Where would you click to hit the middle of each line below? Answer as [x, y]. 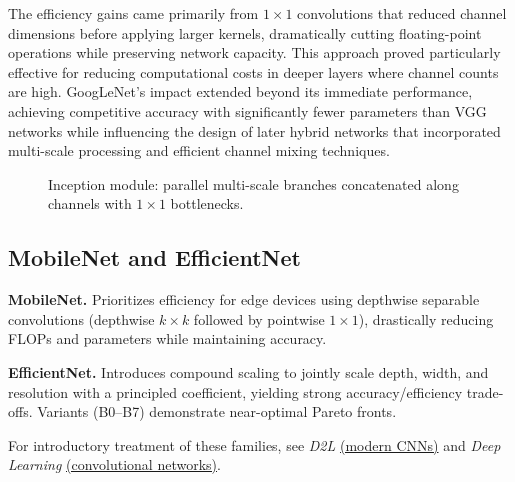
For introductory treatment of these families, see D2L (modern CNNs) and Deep [254, 444]
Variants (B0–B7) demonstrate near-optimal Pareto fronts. [217, 411]
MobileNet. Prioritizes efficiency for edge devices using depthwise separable [244, 299]
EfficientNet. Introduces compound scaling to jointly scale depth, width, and [248, 371]
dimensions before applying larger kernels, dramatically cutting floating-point [245, 32]
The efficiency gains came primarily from [133, 13]
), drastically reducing [426, 318]
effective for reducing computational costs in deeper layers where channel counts [253, 71]
